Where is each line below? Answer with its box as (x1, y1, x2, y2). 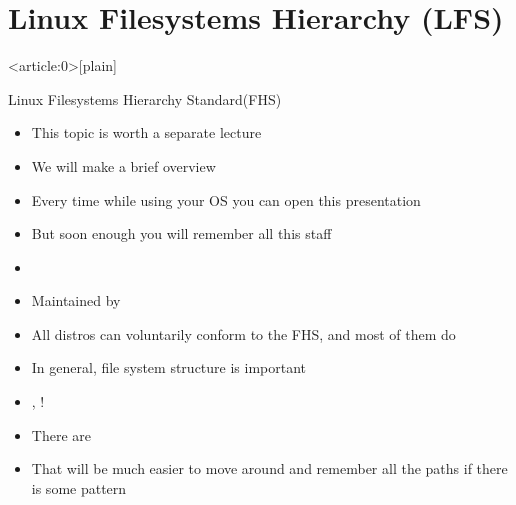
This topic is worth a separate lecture (31, 122, 262, 143)
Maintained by (31, 290, 121, 311)
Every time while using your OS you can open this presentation (31, 189, 421, 210)
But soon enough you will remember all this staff (31, 223, 332, 244)
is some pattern (31, 477, 127, 498)
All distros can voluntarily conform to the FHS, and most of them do (31, 323, 456, 344)
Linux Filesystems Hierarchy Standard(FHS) (8, 88, 282, 109)
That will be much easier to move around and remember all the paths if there (31, 458, 508, 479)
